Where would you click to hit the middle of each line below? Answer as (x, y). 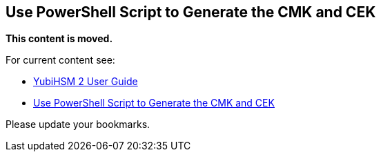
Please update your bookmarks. (78, 124)
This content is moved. (59, 39)
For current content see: (60, 60)
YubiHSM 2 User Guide (86, 82)
